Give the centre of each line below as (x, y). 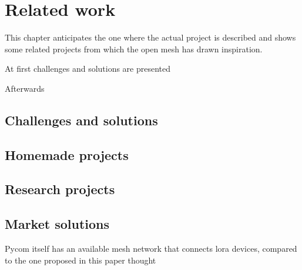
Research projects (60, 189)
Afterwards (25, 88)
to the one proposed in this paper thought (80, 260)
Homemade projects (67, 154)
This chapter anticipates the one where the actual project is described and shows (150, 37)
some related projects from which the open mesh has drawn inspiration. (134, 49)
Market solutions (57, 224)
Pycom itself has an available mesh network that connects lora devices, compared (151, 249)
